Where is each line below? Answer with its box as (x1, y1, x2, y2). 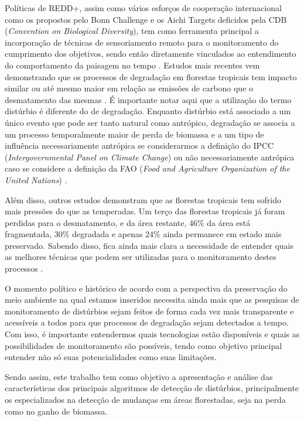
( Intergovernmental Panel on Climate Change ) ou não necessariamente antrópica (5, 150, 295, 163)
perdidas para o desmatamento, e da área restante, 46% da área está (5, 216, 251, 228)
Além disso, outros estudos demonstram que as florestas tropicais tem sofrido (5, 193, 281, 206)
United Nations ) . (5, 173, 67, 186)
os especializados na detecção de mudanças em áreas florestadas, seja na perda (5, 393, 286, 405)
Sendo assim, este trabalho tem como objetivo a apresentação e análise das (5, 370, 273, 382)
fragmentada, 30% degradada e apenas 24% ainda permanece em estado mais (5, 228, 282, 240)
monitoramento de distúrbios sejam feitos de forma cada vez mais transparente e (5, 304, 294, 317)
